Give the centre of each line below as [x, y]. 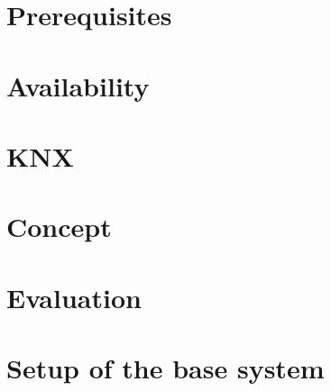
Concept [59, 227]
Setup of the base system [165, 368]
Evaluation [74, 297]
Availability [78, 85]
